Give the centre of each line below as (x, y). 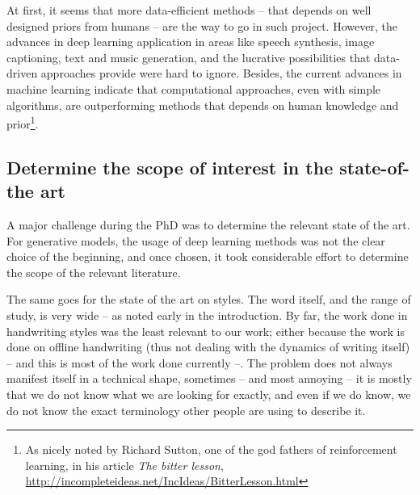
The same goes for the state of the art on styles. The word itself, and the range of (209, 299)
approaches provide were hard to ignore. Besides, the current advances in (221, 73)
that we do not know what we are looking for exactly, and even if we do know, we (209, 394)
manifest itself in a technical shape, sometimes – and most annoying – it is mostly (209, 378)
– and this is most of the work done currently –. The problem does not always (199, 362)
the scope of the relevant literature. (94, 272)
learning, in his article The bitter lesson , (124, 465)
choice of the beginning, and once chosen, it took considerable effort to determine (208, 256)
